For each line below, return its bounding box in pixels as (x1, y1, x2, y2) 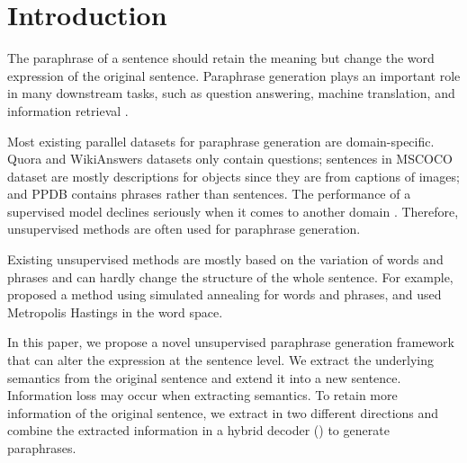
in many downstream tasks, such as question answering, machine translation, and (7, 84, 455, 102)
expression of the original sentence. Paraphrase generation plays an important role (7, 66, 461, 85)
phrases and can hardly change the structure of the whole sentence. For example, (7, 267, 454, 286)
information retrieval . (7, 101, 129, 120)
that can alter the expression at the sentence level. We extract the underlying (7, 351, 435, 370)
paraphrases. (7, 439, 76, 457)
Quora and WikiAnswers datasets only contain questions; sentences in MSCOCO (7, 149, 453, 168)
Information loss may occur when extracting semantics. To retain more (7, 386, 398, 405)
